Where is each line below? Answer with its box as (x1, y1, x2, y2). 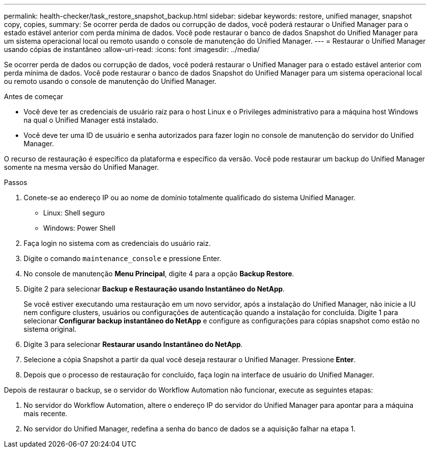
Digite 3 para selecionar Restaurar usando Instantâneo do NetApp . (24, 340, 243, 348)
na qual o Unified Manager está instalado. (24, 116, 159, 124)
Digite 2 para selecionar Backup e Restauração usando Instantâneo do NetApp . (24, 285, 285, 293)
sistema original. (24, 325, 77, 333)
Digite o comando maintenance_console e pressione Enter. (24, 254, 221, 263)
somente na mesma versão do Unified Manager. (4, 163, 159, 171)
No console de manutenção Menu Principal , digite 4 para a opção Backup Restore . (24, 269, 295, 278)
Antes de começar (4, 92, 63, 101)
